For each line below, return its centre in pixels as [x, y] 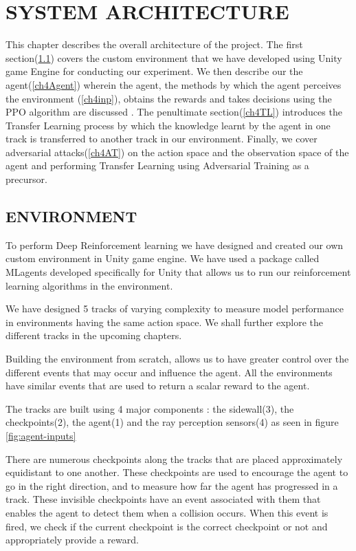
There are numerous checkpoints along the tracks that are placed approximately [174, 458]
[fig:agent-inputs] [41, 435]
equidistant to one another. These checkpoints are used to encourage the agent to [177, 472]
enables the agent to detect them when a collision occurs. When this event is [167, 512]
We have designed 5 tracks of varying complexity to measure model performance [175, 309]
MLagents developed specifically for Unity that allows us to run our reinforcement [178, 272]
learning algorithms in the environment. [89, 285]
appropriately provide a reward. [72, 540]
